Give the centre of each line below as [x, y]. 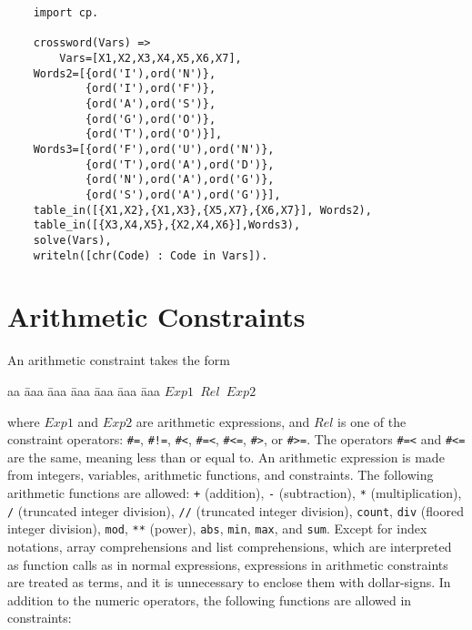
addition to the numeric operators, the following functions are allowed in [210, 600]
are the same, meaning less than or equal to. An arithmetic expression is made [226, 457]
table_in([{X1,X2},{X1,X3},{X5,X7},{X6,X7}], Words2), [202, 210]
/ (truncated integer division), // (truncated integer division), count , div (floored [236, 510]
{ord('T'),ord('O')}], [154, 134]
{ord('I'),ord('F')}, [151, 89]
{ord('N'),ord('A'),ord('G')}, [180, 180]
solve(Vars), [72, 240]
